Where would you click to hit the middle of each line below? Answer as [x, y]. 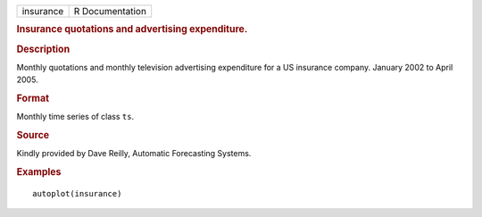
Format [33, 98]
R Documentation [110, 11]
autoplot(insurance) [77, 194]
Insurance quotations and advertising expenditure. [132, 29]
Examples [39, 172]
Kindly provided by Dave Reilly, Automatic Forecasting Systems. [134, 154]
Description [43, 49]
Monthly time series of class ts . [75, 117]
